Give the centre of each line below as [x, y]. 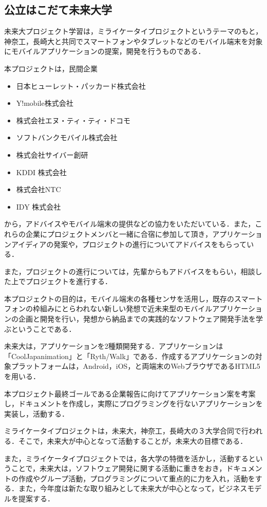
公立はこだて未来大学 [58, 10]
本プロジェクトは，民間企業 [51, 68]
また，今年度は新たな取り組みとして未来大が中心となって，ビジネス [133, 488]
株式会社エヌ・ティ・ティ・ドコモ [73, 120]
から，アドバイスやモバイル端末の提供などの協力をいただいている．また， [130, 224]
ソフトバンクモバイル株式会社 [67, 137]
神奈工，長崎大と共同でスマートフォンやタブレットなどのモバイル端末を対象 [133, 41]
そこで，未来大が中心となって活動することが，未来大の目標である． [133, 441]
